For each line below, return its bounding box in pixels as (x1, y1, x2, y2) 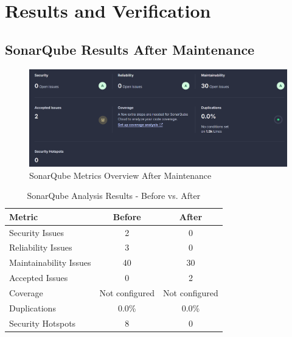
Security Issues (9, 226, 64, 238)
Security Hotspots (9, 316, 76, 329)
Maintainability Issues (9, 256, 91, 269)
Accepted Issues (9, 271, 68, 284)
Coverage (9, 286, 43, 299)
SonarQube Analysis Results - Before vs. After (27, 189, 201, 202)
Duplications (9, 301, 56, 314)
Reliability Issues (9, 241, 72, 254)
